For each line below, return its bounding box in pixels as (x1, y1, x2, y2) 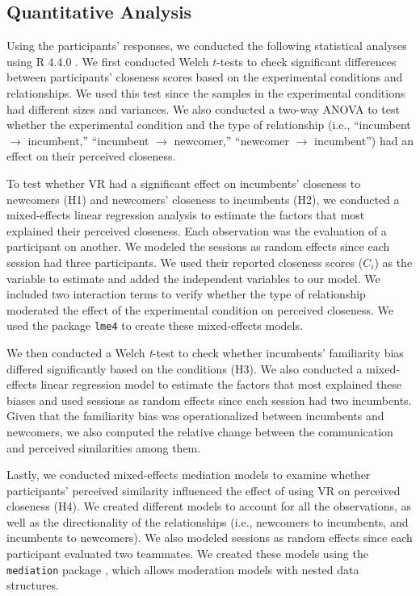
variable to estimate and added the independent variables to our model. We (6, 269, 380, 286)
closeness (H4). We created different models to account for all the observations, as (6, 498, 412, 515)
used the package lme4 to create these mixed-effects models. (6, 317, 303, 334)
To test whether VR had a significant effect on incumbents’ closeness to (6, 174, 361, 191)
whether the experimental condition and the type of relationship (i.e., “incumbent (6, 116, 411, 133)
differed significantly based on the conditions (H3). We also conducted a (6, 360, 363, 377)
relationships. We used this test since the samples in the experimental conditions (6, 84, 405, 101)
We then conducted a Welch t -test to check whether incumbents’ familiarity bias (6, 344, 404, 361)
